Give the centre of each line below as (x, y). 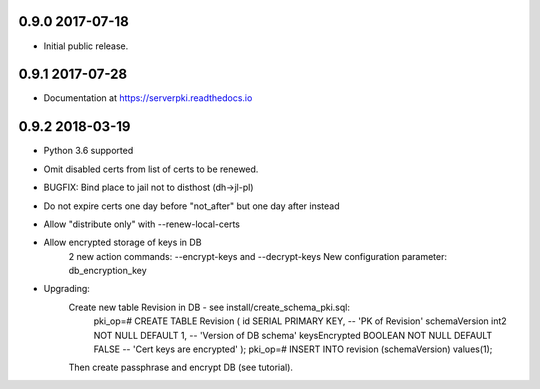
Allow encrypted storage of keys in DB (122, 242)
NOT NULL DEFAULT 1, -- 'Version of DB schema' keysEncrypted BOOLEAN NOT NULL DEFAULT (293, 335)
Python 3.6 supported (88, 151)
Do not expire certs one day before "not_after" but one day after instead (191, 206)
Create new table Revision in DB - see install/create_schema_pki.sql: (209, 307)
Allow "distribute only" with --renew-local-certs (141, 224)
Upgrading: (66, 289)
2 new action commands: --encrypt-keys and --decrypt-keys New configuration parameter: (257, 256)
